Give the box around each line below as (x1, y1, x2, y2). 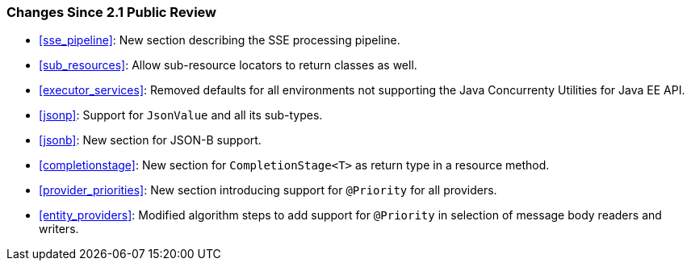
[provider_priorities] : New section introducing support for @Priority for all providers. (39, 183, 497, 198)
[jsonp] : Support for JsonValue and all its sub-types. (39, 108, 323, 123)
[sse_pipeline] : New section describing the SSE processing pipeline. (39, 33, 400, 48)
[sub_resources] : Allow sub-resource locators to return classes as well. (39, 58, 417, 73)
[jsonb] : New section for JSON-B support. (39, 133, 262, 148)
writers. (39, 222, 79, 236)
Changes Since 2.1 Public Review (6, 4, 217, 20)
